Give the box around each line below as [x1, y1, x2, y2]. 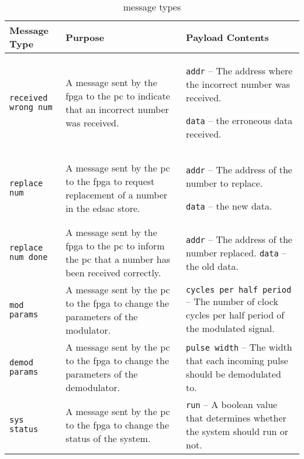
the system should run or [186, 424, 289, 438]
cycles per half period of [186, 307, 285, 321]
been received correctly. [65, 266, 161, 279]
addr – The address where [186, 64, 293, 77]
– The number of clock [186, 294, 278, 308]
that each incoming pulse [186, 354, 288, 367]
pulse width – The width [186, 340, 292, 354]
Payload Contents [186, 30, 269, 44]
